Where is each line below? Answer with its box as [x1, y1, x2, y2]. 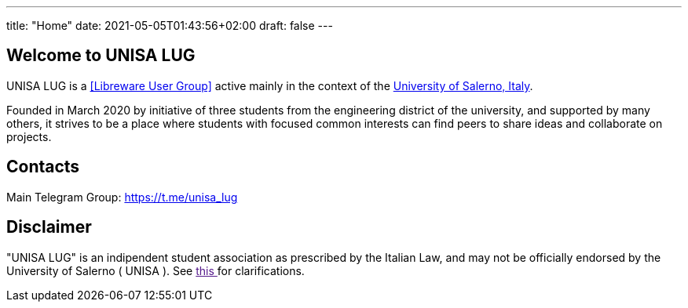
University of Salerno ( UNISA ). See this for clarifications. [6, 263, 305, 277]
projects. [6, 129, 52, 143]
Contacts [6, 157, 80, 177]
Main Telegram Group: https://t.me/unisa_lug [6, 190, 238, 204]
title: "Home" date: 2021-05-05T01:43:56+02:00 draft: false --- [6, 19, 333, 32]
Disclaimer [6, 217, 92, 237]
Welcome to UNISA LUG [6, 45, 196, 66]
